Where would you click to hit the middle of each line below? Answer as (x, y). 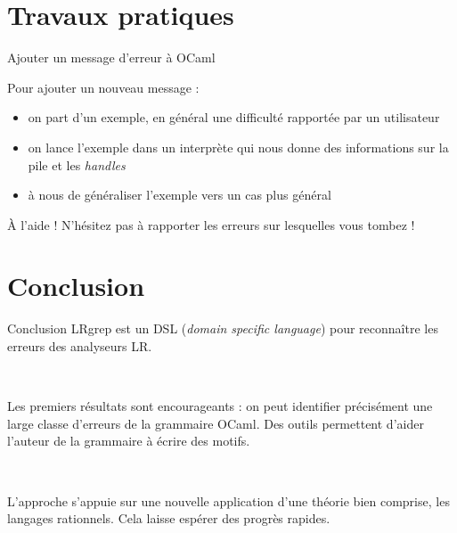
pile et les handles (77, 164)
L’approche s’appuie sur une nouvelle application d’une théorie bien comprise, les (228, 500)
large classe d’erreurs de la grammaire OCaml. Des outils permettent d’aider (216, 423)
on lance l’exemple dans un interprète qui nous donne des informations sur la (238, 147)
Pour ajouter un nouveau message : (103, 87)
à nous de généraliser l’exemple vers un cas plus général (180, 195)
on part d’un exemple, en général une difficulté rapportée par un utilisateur (234, 117)
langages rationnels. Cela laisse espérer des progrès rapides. (169, 518)
